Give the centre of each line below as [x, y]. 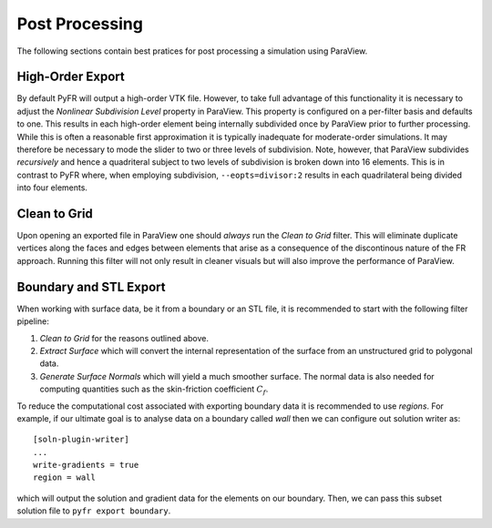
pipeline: [33, 321]
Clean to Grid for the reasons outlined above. [124, 338]
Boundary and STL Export [91, 287]
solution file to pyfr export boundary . [94, 511]
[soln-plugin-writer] [81, 440]
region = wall [64, 477]
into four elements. [52, 188]
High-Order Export [71, 77]
